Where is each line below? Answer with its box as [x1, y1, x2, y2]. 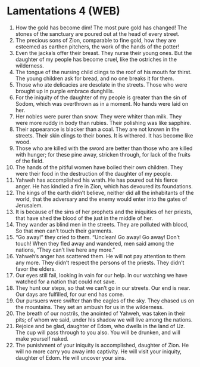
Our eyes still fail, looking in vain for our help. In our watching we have [15, 271, 188, 279]
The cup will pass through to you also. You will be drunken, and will [15, 329, 180, 336]
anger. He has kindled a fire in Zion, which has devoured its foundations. [15, 182, 193, 189]
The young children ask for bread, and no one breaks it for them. [15, 75, 174, 82]
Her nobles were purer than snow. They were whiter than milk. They [15, 112, 182, 120]
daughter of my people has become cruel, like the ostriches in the [15, 56, 177, 63]
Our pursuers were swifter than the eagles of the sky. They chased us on [15, 297, 195, 304]
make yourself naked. [15, 335, 69, 342]
